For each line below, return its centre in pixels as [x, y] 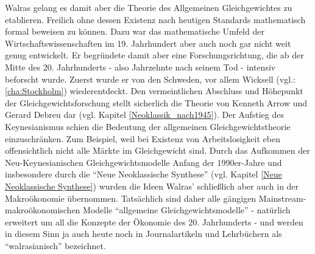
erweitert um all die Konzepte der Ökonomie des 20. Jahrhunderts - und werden [154, 221]
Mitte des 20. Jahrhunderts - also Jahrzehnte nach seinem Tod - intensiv [140, 67]
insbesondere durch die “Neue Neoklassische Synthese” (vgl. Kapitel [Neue [143, 174]
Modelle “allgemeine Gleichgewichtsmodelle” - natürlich [187, 210]
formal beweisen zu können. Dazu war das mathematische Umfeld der [135, 31]
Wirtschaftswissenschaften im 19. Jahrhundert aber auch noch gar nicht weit [148, 43]
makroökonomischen [43, 210]
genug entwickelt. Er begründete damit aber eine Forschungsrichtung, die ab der [154, 55]
